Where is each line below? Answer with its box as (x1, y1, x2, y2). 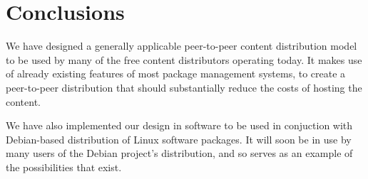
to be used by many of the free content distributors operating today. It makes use (6, 52, 362, 67)
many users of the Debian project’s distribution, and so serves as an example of (6, 146, 353, 161)
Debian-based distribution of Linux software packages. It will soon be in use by (6, 131, 352, 146)
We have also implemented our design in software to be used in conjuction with (6, 118, 353, 133)
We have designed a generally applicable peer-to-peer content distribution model (6, 38, 357, 53)
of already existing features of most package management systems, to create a (6, 66, 346, 81)
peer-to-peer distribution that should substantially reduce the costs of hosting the (6, 80, 362, 94)
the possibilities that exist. (6, 159, 122, 174)
